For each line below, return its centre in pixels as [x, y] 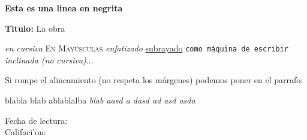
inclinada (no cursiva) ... [49, 60]
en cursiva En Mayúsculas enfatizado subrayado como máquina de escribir [147, 48]
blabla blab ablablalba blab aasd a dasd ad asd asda [100, 100]
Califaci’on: [25, 132]
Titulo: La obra [35, 28]
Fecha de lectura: [36, 120]
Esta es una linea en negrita [64, 8]
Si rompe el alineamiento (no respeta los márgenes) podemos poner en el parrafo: [154, 80]
